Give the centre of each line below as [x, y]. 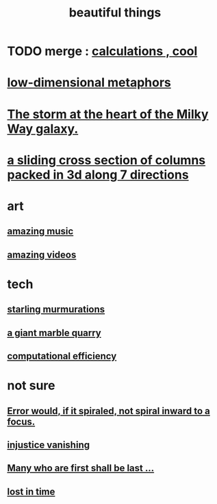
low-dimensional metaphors [89, 83]
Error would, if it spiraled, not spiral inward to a [108, 411]
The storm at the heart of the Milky [108, 114]
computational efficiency [62, 356]
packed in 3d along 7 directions [98, 175]
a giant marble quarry [54, 333]
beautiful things [115, 13]
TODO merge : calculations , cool [102, 51]
